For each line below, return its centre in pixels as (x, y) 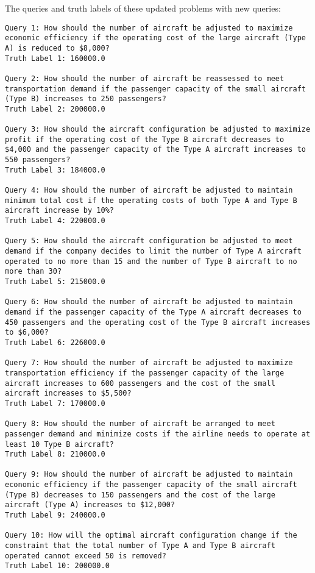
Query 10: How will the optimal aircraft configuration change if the (151, 536)
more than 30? (34, 272)
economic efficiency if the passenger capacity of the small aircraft (151, 485)
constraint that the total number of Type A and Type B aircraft (140, 546)
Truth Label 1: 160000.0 (55, 58)
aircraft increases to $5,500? (68, 393)
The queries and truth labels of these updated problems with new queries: (143, 8)
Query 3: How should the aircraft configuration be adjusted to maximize (158, 130)
